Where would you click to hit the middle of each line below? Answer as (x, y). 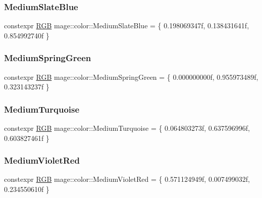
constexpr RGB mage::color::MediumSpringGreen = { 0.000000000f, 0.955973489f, (131, 77)
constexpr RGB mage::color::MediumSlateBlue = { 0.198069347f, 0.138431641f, (127, 26)
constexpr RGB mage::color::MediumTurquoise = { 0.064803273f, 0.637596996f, (127, 128)
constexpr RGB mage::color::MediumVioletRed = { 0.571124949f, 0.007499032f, (127, 179)
